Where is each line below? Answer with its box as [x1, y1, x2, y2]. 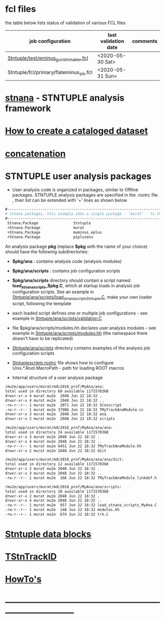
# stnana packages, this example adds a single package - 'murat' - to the [5, 211, 164, 217]
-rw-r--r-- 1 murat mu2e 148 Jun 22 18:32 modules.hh [5, 507, 120, 512]
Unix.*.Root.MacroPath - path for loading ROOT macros [12, 365, 124, 371]
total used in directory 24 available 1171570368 [5, 430, 109, 435]
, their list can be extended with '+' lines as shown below [12, 197, 128, 203]
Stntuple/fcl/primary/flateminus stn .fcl [7, 69, 93, 77]
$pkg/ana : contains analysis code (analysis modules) [12, 258, 122, 264]
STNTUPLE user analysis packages [5, 170, 152, 182]
